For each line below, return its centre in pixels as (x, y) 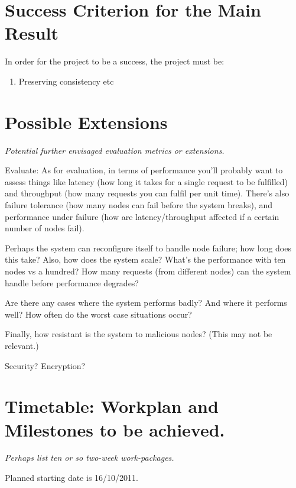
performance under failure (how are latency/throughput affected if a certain (142, 216)
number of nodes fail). (45, 228)
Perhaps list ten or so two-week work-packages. (90, 458)
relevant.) (22, 345)
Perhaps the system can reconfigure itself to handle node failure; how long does (148, 248)
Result (32, 33)
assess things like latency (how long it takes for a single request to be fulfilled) (146, 181)
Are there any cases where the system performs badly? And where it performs (146, 303)
